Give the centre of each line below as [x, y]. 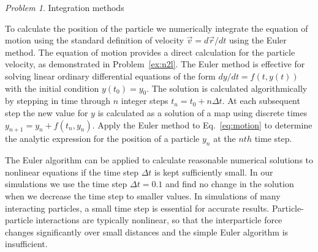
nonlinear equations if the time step [72, 172]
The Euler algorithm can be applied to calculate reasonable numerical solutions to [159, 160]
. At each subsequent [261, 101]
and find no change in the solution [230, 184]
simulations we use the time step [66, 184]
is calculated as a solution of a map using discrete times [203, 112]
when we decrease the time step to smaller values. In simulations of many [143, 195]
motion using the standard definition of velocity [94, 40]
